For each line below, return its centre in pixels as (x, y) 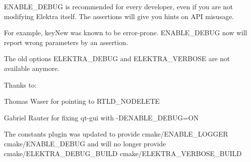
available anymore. (32, 68)
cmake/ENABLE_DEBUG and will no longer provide (85, 143)
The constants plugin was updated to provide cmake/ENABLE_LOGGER (116, 134)
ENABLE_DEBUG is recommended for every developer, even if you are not (119, 6)
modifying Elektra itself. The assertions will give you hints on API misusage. (119, 16)
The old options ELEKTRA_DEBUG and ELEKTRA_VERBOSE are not (117, 58)
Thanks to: (20, 84)
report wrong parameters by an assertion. (66, 42)
